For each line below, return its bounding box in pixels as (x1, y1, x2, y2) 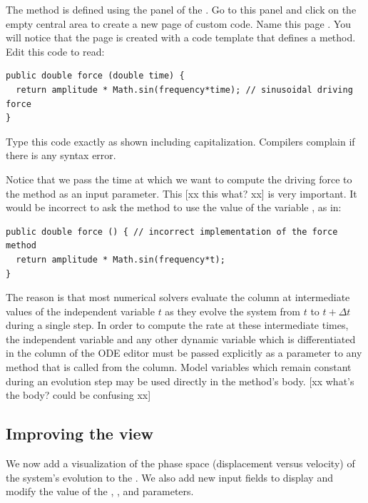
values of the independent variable (6, 303, 155, 318)
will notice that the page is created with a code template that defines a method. (6, 30, 356, 45)
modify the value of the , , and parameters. (6, 484, 194, 499)
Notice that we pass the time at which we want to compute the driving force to (6, 171, 352, 186)
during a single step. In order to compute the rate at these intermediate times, (6, 317, 349, 332)
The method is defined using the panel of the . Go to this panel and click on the (6, 2, 357, 16)
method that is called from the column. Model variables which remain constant (6, 360, 352, 375)
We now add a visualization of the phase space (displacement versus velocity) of (6, 456, 355, 471)
